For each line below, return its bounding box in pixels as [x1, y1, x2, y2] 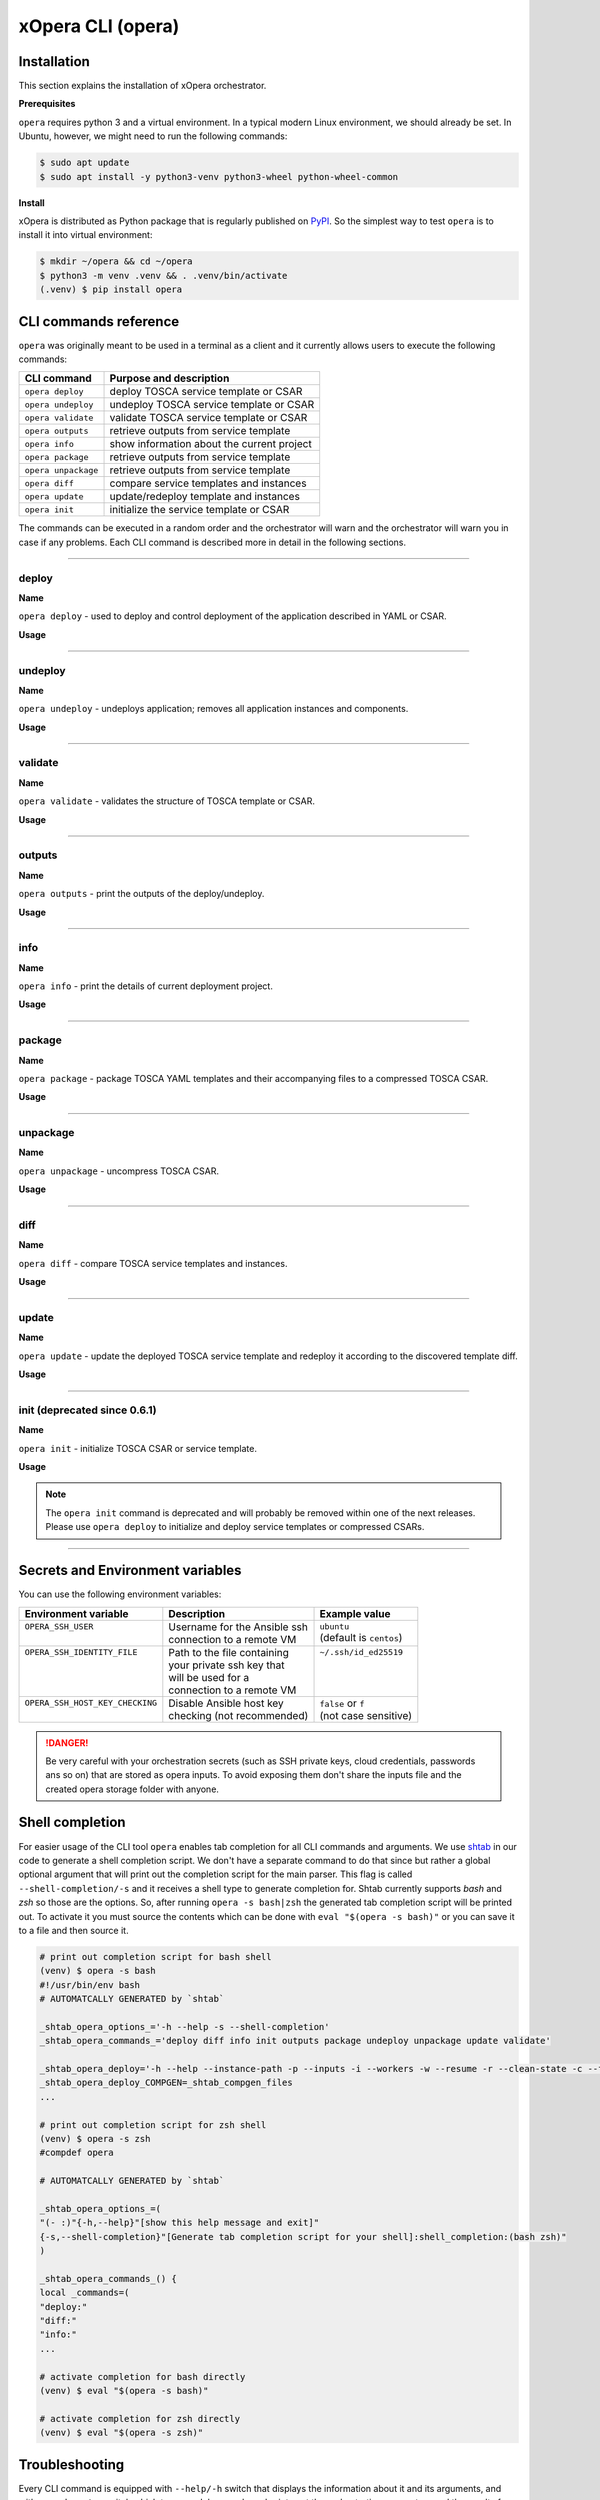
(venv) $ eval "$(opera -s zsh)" [39, 2427, 204, 2439]
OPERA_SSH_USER [24, 1621, 94, 1632]
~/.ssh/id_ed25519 [319, 1647, 404, 1657]
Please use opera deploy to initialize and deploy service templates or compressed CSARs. [45, 1521, 425, 1533]
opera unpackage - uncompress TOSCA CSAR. [18, 1165, 220, 1177]
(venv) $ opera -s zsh [39, 2133, 151, 2144]
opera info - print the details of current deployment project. [18, 980, 274, 992]
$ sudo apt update [39, 157, 130, 169]
